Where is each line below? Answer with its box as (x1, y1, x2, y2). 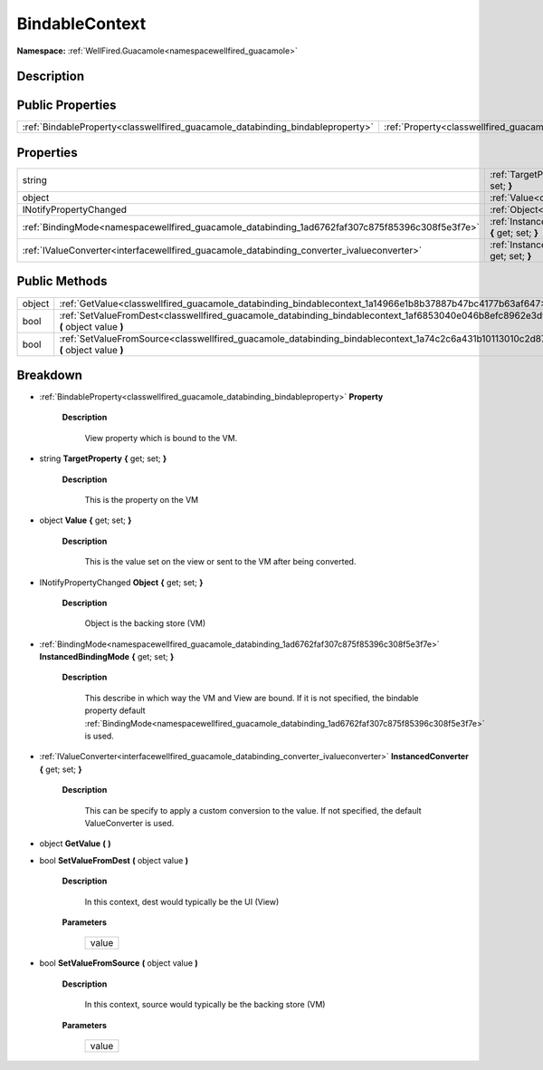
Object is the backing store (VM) (84, 618, 206, 629)
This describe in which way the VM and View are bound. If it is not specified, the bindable (84, 692, 419, 703)
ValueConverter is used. (84, 818, 175, 828)
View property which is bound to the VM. (84, 432, 238, 443)
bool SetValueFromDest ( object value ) (39, 854, 189, 865)
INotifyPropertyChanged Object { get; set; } (39, 576, 204, 588)
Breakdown (16, 367, 83, 382)
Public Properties (16, 98, 117, 113)
